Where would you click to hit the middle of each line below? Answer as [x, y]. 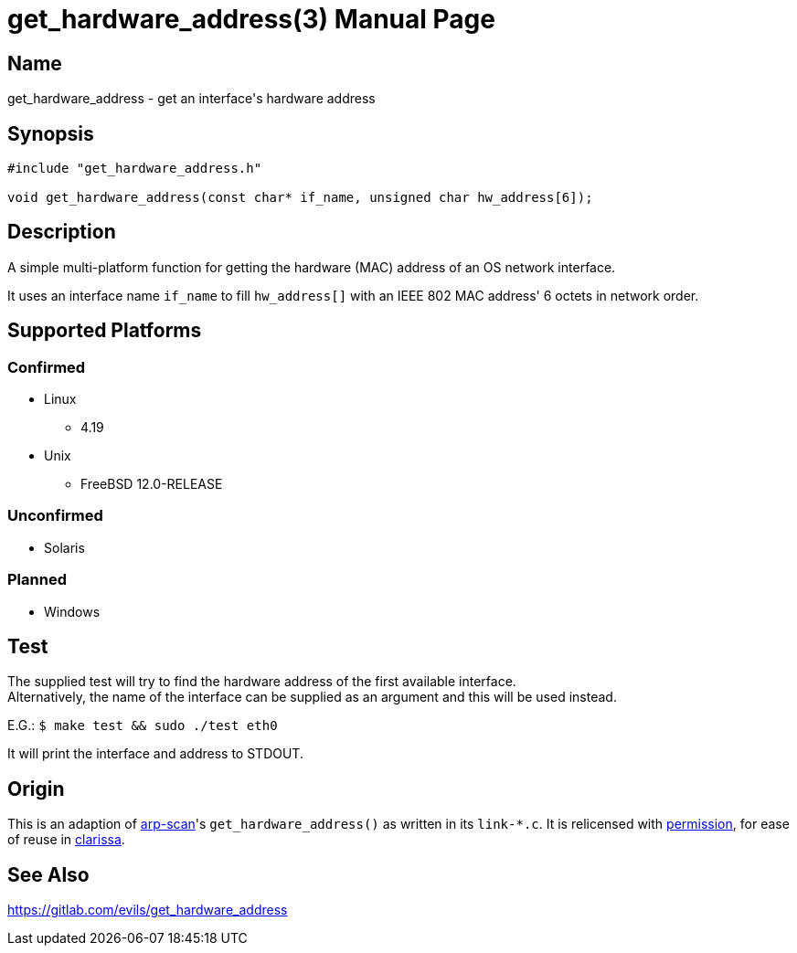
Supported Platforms [105, 331]
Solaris [64, 547]
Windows [72, 611]
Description [62, 232]
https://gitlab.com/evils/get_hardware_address [148, 910]
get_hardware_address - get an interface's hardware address [191, 99]
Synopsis [51, 133]
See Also [48, 874]
